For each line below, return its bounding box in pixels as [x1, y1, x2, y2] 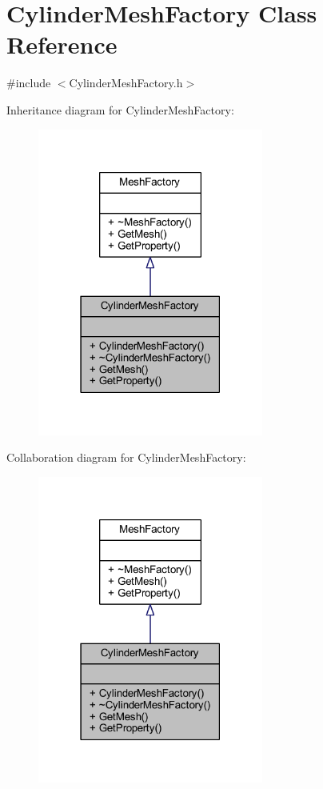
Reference [6, 28, 118, 61]
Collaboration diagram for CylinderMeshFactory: [6, 449, 246, 466]
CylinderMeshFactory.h [69, 74, 183, 91]
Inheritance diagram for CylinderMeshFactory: [6, 101, 234, 118]
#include [6, 74, 51, 91]
